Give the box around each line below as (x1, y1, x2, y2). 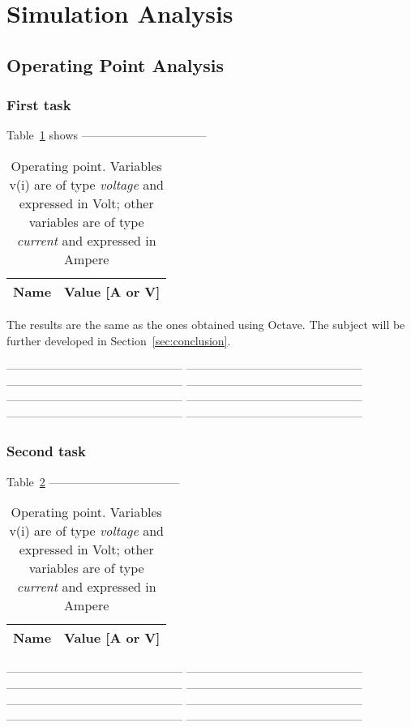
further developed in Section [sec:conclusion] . (6, 331, 231, 349)
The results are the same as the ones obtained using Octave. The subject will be (6, 315, 405, 332)
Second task (6, 441, 86, 461)
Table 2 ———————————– (6, 473, 180, 490)
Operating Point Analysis (6, 52, 225, 77)
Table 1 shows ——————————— (6, 126, 207, 143)
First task (6, 95, 71, 115)
